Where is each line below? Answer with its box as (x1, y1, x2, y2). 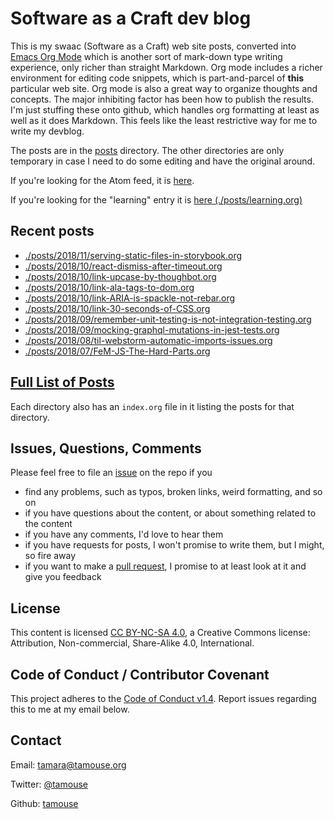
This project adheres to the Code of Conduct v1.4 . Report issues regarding (10, 693, 317, 704)
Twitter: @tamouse (10, 778, 88, 790)
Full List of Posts (10, 374, 115, 391)
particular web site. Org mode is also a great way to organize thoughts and (10, 82, 318, 94)
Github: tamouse (10, 797, 79, 809)
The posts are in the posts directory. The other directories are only (10, 144, 285, 156)
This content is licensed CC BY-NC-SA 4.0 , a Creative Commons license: (10, 627, 311, 639)
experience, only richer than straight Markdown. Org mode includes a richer (10, 61, 323, 73)
